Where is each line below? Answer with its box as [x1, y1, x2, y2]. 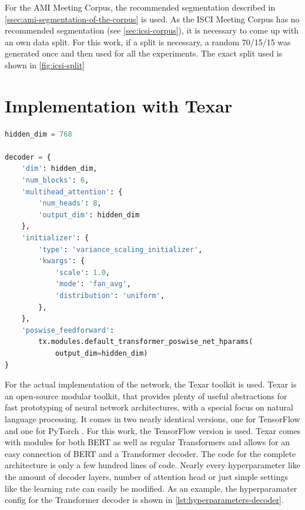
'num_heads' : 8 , [38, 199, 102, 208]
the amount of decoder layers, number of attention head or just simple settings [5, 470, 288, 482]
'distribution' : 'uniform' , [55, 292, 165, 300]
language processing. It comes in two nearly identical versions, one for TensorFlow [5, 412, 300, 425]
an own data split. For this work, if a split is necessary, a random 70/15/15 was [5, 35, 291, 48]
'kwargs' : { [38, 257, 85, 266]
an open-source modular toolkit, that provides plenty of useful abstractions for [5, 389, 287, 402]
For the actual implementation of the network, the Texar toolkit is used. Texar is [5, 378, 297, 390]
